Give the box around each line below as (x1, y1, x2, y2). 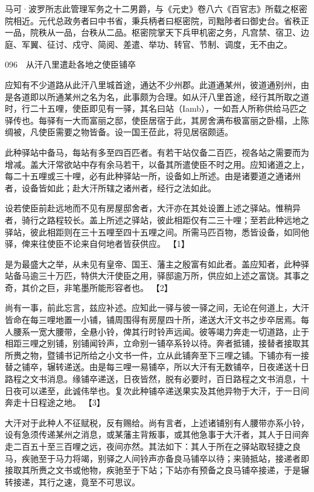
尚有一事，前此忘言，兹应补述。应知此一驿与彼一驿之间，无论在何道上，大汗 (5, 301, 309, 314)
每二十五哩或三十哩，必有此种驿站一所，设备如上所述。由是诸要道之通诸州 (5, 170, 301, 182)
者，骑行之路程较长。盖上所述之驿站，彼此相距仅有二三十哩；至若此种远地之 (5, 213, 309, 226)
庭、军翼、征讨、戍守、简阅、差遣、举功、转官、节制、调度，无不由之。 (5, 37, 292, 50)
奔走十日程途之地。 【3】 (5, 396, 105, 409)
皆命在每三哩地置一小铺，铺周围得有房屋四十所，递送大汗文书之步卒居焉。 (5, 313, 301, 326)
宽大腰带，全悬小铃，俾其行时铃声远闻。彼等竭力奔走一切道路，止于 (38, 325, 309, 337)
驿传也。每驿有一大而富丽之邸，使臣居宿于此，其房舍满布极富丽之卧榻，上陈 (5, 113, 309, 126)
